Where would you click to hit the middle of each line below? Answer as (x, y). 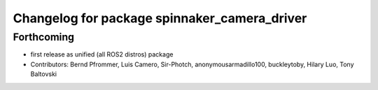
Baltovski (44, 74)
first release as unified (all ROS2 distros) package (102, 54)
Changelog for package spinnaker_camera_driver (160, 18)
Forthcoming (44, 37)
